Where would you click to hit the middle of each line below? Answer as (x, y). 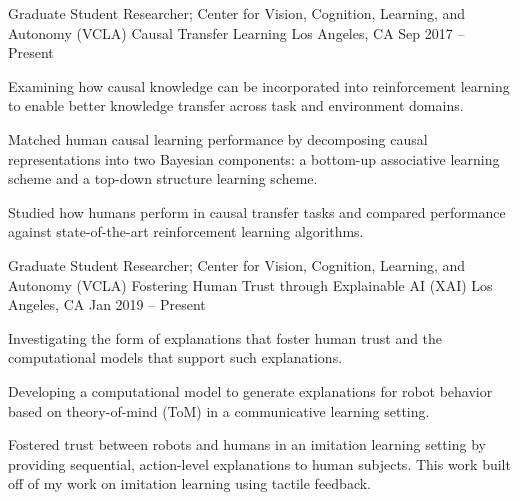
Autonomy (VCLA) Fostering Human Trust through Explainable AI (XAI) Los (250, 284)
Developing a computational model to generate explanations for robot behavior (250, 390)
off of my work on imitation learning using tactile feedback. (189, 483)
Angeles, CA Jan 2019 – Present (107, 304)
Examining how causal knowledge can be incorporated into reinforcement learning (259, 85)
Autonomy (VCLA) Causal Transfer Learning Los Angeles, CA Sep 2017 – (236, 32)
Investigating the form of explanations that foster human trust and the (225, 337)
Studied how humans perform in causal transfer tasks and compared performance (257, 211)
